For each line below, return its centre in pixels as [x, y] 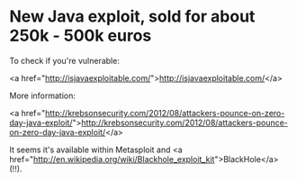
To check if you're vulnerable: [64, 60]
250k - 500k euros [81, 36]
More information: [43, 96]
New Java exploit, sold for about [132, 17]
